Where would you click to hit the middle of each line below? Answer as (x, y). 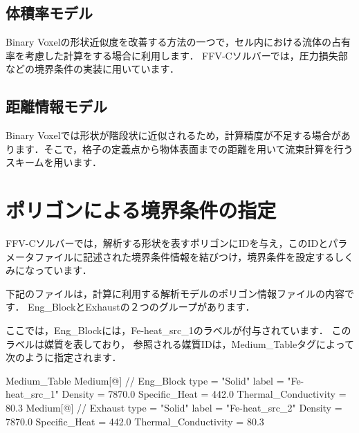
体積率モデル (49, 13)
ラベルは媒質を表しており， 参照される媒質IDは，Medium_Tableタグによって (180, 343)
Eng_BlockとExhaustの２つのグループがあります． (141, 307)
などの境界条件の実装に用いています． (93, 69)
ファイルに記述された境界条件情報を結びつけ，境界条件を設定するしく (194, 256)
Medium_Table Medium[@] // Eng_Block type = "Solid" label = (145, 380)
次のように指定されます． (64, 357)
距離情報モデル (56, 106)
